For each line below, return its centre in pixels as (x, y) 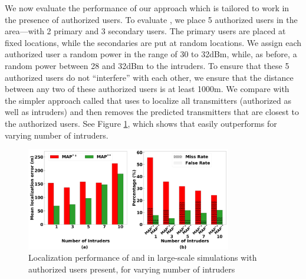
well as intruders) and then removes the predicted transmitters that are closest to (152, 112)
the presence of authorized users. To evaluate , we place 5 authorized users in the (151, 19)
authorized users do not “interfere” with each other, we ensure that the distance (149, 77)
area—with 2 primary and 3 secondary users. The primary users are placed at (145, 31)
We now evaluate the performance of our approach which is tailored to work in (147, 8)
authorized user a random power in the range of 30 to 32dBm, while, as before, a (151, 54)
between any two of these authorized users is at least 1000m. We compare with (147, 89)
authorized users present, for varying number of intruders (132, 269)
